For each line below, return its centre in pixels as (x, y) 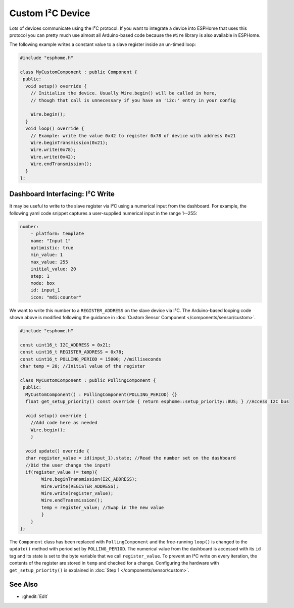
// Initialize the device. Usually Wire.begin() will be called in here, (124, 93)
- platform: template (57, 234)
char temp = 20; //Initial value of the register (83, 366)
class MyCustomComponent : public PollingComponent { (88, 380)
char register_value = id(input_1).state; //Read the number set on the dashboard (131, 458)
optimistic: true (52, 248)
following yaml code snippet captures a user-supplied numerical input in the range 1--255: (103, 213)
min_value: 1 (47, 255)
